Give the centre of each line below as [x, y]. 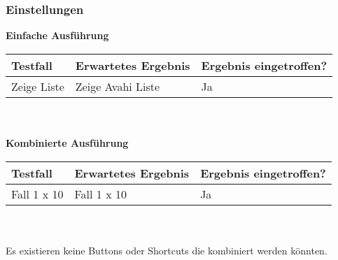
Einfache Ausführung [57, 35]
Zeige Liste [38, 86]
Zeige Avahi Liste [118, 86]
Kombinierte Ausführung [67, 143]
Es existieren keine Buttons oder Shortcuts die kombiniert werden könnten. [167, 250]
